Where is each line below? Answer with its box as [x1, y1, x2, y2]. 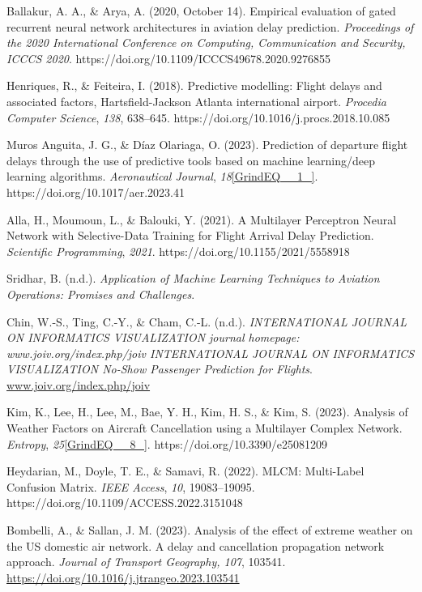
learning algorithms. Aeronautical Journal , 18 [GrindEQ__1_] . [6, 168, 318, 185]
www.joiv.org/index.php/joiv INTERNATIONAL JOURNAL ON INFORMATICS [6, 344, 415, 361]
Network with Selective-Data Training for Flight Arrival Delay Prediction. [6, 227, 374, 244]
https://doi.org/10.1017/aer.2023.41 [6, 183, 185, 200]
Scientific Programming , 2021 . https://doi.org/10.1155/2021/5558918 [6, 242, 350, 259]
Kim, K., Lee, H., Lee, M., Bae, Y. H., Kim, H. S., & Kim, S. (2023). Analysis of [6, 403, 408, 420]
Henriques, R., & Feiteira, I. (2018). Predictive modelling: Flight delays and [6, 77, 382, 94]
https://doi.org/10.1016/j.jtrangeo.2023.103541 [6, 569, 240, 586]
